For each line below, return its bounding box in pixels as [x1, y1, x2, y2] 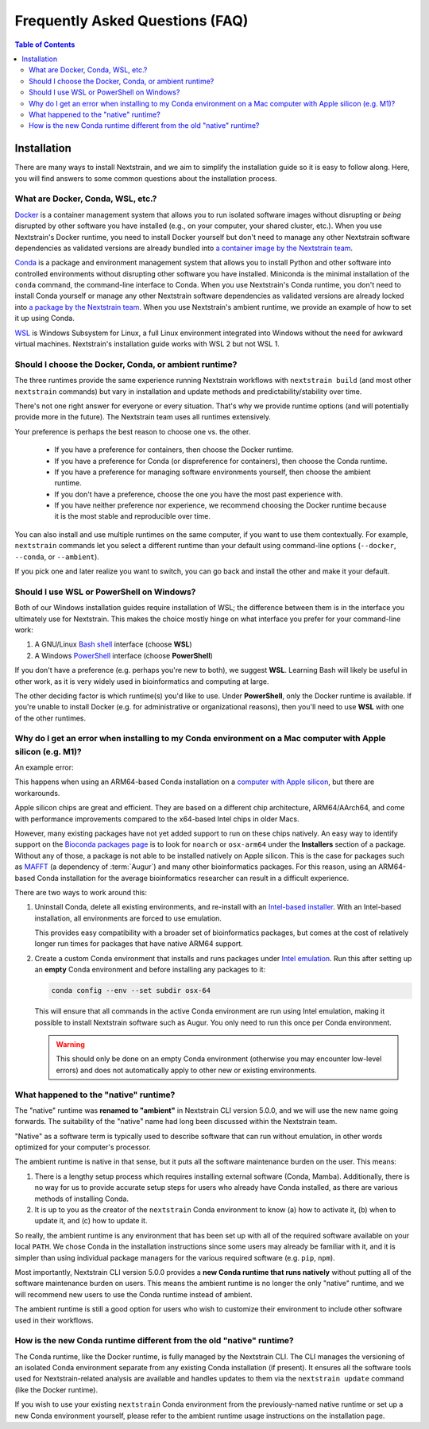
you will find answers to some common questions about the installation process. [14, 173, 277, 183]
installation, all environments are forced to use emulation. [34, 913, 222, 923]
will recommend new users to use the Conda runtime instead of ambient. [14, 1289, 253, 1299]
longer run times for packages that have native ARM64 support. [34, 939, 244, 948]
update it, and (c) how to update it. [34, 1216, 148, 1226]
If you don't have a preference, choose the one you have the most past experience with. [54, 489, 343, 499]
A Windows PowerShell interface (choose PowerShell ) [34, 651, 214, 660]
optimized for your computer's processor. [14, 1142, 151, 1152]
